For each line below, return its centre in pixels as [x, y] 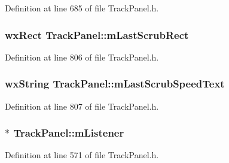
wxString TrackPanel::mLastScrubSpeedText [115, 84]
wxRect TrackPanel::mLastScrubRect [97, 34]
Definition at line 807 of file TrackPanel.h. [82, 106]
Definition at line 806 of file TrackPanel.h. [82, 57]
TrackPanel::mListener [69, 133]
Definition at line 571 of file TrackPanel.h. [82, 155]
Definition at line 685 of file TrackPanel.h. [82, 8]
